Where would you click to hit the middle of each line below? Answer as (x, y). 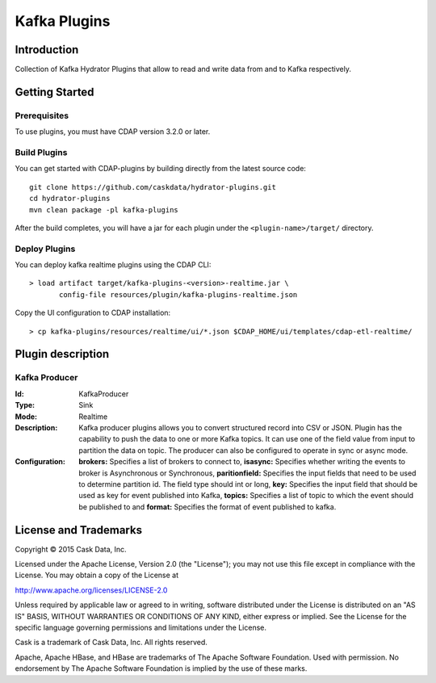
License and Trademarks (79, 530)
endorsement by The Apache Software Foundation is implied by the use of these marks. (161, 668)
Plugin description (62, 354)
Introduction (47, 50)
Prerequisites (42, 115)
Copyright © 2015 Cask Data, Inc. (71, 549)
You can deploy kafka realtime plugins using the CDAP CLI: (113, 265)
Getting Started (55, 92)
